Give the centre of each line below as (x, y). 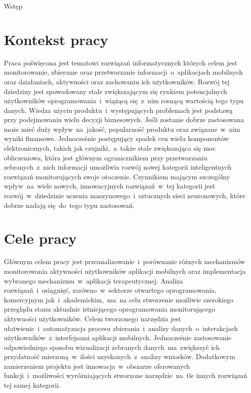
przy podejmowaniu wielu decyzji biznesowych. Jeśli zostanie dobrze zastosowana (124, 119)
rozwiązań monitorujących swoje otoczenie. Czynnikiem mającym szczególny (117, 176)
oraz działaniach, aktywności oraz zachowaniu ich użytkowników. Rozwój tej (117, 81)
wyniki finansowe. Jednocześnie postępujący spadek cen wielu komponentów (116, 138)
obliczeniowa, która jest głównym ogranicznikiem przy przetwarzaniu (106, 157)
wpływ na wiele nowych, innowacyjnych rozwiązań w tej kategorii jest (110, 186)
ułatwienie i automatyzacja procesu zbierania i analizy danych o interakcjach (121, 328)
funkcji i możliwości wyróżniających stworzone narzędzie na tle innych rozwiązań (126, 375)
